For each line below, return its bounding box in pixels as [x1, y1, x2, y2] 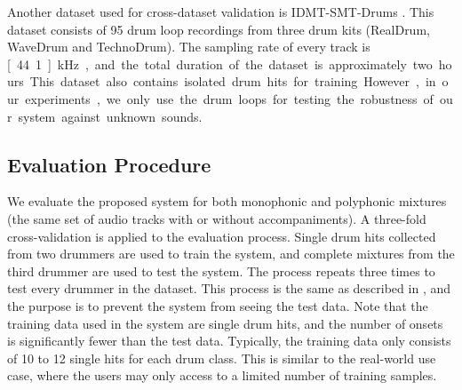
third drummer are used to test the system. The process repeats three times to [7, 261, 435, 280]
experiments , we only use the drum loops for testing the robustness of [25, 89, 434, 107]
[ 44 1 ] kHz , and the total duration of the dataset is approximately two [7, 54, 433, 73]
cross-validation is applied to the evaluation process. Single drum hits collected [7, 227, 436, 245]
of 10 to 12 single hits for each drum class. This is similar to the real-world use [7, 348, 436, 367]
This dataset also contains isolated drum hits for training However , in [29, 72, 436, 91]
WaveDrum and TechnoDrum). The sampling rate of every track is [7, 37, 370, 56]
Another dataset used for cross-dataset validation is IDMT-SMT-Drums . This [7, 3, 434, 20]
